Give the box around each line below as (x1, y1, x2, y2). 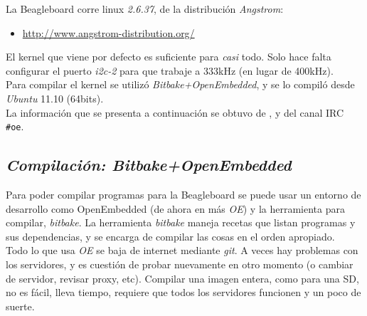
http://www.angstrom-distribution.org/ (22, 25, 195, 40)
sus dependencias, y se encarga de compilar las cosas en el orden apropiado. (6, 228, 335, 243)
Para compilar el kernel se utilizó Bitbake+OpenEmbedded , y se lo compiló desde (6, 77, 355, 92)
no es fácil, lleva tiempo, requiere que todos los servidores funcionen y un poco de (6, 285, 361, 300)
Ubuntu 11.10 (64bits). (6, 90, 104, 105)
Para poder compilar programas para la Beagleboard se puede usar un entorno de (6, 187, 361, 202)
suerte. (6, 298, 35, 313)
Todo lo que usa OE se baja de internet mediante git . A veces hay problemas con (6, 243, 358, 258)
